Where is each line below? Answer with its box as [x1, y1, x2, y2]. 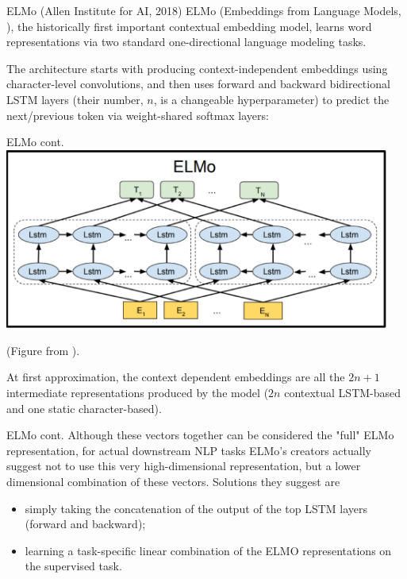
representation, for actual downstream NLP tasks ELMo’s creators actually [6, 442, 371, 458]
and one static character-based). [6, 400, 162, 416]
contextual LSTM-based [284, 384, 401, 400]
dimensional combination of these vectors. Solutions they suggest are [6, 473, 340, 489]
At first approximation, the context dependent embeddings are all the [6, 369, 345, 385]
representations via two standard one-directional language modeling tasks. [6, 33, 367, 50]
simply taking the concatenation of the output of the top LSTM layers [25, 500, 368, 516]
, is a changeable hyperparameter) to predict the [153, 91, 390, 107]
